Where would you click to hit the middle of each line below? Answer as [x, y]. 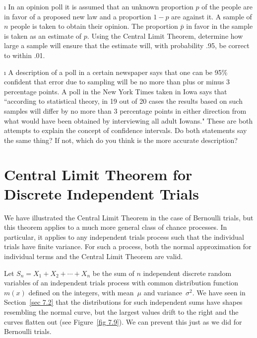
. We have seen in [219, 292]
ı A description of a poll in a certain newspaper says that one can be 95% [116, 72]
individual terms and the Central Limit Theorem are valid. [94, 256]
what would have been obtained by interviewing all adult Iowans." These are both [128, 120]
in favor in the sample [220, 26]
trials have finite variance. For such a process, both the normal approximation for [128, 246]
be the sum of [113, 273]
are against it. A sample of [212, 16]
